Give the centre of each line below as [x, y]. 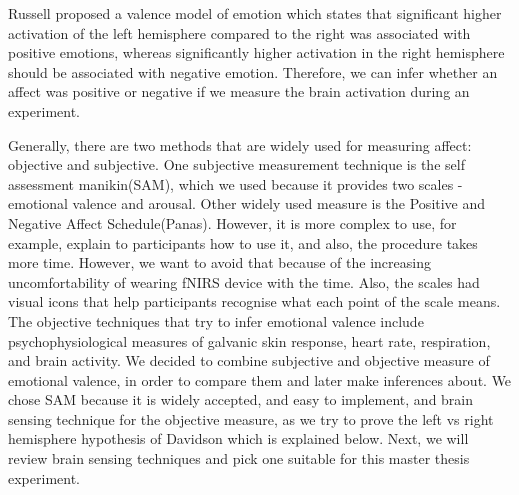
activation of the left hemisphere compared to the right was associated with [239, 32]
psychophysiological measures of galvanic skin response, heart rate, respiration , [249, 340]
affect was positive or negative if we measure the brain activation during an [239, 91]
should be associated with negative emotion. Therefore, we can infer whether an [253, 71]
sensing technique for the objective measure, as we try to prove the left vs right [251, 418]
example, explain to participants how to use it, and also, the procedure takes [243, 242]
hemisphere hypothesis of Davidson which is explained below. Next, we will [238, 438]
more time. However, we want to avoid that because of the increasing [219, 262]
